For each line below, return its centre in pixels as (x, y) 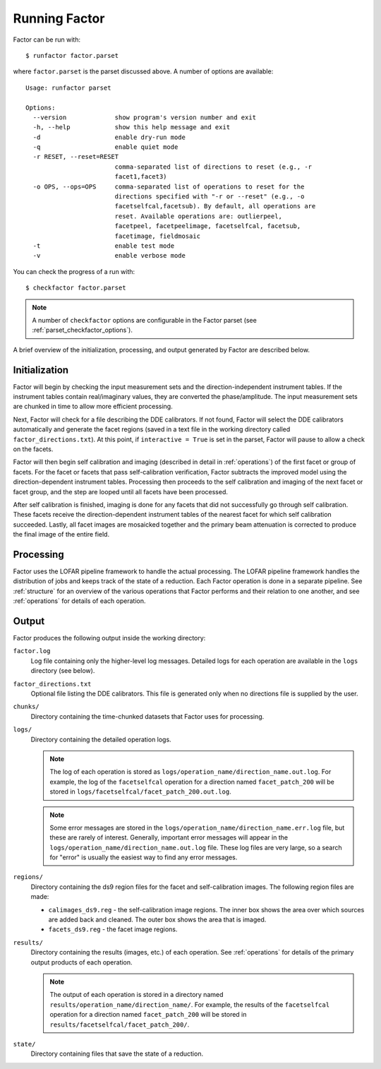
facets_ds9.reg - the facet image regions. (113, 929)
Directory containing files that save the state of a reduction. (117, 1054)
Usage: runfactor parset (68, 88)
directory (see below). (63, 671)
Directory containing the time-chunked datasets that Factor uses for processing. (147, 716)
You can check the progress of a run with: (74, 271)
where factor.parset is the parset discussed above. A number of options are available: (143, 71)
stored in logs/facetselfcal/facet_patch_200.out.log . (141, 792)
